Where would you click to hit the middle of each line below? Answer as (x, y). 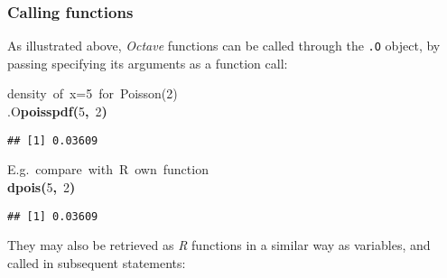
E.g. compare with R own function (108, 169)
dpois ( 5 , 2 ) (42, 186)
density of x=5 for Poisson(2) (93, 93)
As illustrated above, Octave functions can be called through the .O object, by (224, 46)
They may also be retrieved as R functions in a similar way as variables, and (219, 245)
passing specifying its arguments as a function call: (148, 63)
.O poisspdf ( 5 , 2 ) (57, 111)
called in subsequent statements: (97, 262)
